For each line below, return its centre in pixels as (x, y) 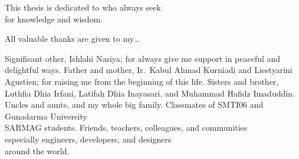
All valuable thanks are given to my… (72, 39)
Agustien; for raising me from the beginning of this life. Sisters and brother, (142, 81)
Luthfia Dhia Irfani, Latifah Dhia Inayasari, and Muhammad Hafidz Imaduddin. (150, 93)
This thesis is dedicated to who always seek (83, 7)
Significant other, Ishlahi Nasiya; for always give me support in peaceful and (143, 58)
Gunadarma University (46, 116)
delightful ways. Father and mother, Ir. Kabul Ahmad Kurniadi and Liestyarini (149, 70)
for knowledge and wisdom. (54, 19)
